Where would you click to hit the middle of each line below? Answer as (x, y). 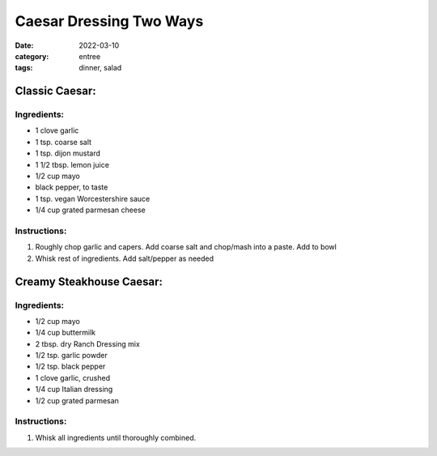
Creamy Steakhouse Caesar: (89, 281)
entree (90, 56)
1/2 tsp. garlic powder (72, 356)
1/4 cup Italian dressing (74, 390)
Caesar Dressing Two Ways (109, 21)
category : (32, 56)
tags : (24, 68)
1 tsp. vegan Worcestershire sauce (93, 198)
